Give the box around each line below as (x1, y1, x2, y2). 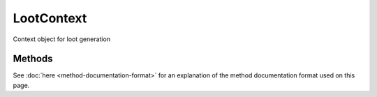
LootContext (13, 10, 87, 26)
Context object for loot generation (13, 35, 111, 43)
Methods (13, 53, 53, 65)
